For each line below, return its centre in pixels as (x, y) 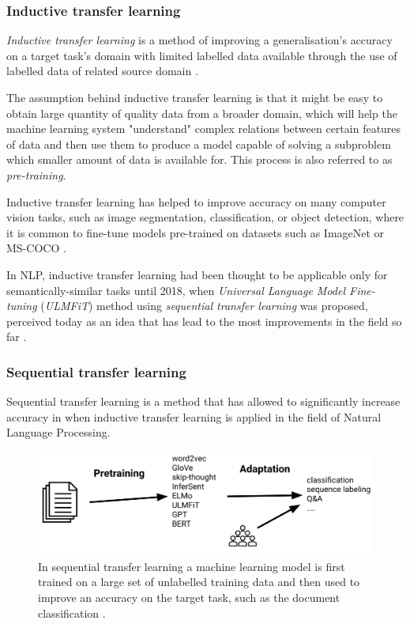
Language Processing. (58, 432)
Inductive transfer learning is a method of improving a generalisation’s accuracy (199, 40)
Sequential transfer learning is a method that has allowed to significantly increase (203, 401)
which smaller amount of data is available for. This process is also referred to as (199, 159)
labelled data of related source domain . (102, 71)
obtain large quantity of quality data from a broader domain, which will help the (202, 113)
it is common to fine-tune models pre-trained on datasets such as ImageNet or (196, 232)
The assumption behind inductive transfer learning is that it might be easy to (195, 97)
